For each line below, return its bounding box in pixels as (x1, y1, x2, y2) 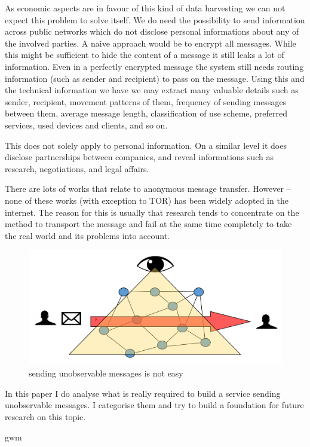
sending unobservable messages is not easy (29, 367, 183, 379)
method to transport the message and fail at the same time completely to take (5, 218, 292, 230)
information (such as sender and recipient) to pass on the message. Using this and (5, 72, 305, 84)
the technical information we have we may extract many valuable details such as (5, 84, 299, 96)
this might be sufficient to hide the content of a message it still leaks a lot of (5, 48, 284, 61)
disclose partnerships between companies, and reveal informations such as (5, 151, 274, 163)
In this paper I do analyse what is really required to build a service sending (5, 387, 281, 399)
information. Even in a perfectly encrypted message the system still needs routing (5, 60, 304, 72)
